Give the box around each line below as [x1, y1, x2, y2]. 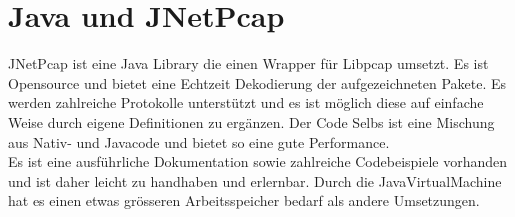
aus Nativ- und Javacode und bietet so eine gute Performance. [8, 131, 390, 152]
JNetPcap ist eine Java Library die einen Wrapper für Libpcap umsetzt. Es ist [8, 53, 489, 74]
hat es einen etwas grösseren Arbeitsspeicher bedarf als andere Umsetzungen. [8, 190, 480, 211]
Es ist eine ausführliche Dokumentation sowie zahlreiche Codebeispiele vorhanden [8, 151, 508, 172]
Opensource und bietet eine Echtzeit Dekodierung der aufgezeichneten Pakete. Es [8, 72, 507, 93]
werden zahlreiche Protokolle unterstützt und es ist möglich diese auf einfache [8, 92, 484, 113]
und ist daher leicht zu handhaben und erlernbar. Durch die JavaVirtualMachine [8, 170, 502, 191]
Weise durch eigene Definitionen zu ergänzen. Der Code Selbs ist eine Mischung [8, 111, 495, 132]
